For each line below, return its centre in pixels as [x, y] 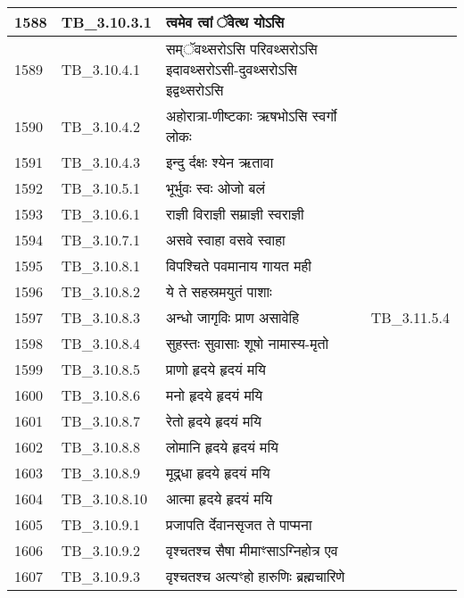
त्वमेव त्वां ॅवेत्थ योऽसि [225, 22]
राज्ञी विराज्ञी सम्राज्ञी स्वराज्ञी [235, 214]
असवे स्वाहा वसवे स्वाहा [225, 240]
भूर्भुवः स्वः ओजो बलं [215, 188]
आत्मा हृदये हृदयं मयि [219, 498]
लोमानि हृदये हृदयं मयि [222, 447]
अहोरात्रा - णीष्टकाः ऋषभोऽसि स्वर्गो [251, 116]
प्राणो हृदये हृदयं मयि [215, 369]
